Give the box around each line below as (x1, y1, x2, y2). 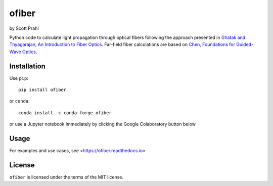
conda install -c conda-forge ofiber (18, 110, 112, 116)
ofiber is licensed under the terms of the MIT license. (9, 174, 124, 180)
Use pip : (9, 75, 29, 81)
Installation (9, 62, 45, 70)
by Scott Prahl (9, 25, 39, 31)
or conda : (9, 98, 30, 104)
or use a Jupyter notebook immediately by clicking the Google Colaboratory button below (9, 121, 196, 127)
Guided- (236, 41, 254, 48)
